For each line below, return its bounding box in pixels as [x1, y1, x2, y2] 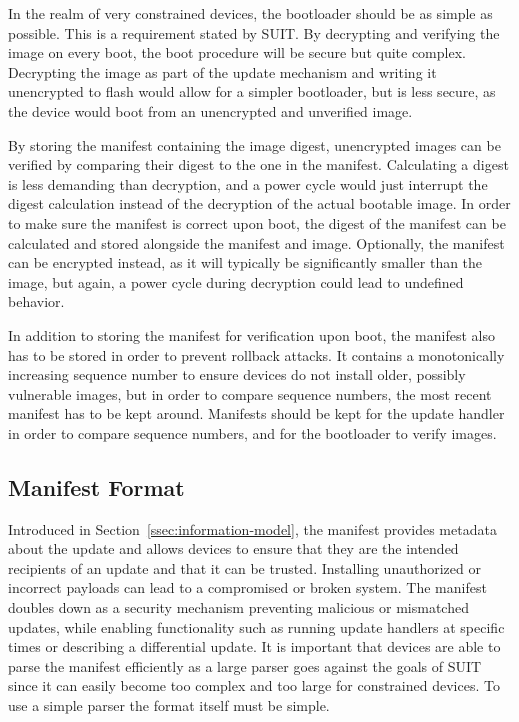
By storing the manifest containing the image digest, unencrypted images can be [8, 134, 501, 155]
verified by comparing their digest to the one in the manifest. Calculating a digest [8, 154, 509, 175]
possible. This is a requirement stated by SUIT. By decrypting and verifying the [8, 22, 500, 43]
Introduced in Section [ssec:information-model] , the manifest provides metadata [8, 518, 497, 539]
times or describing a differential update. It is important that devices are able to [8, 636, 501, 657]
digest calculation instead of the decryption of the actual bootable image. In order [8, 193, 511, 214]
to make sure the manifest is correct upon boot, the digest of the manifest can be [8, 212, 506, 233]
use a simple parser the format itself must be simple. [8, 695, 330, 716]
